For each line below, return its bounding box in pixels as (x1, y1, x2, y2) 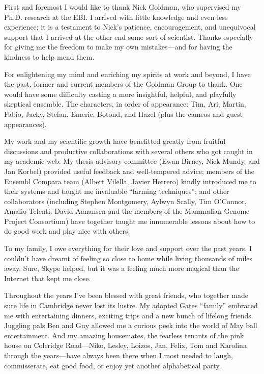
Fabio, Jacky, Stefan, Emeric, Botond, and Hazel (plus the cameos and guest (4, 108, 243, 119)
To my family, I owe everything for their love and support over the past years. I (4, 243, 252, 254)
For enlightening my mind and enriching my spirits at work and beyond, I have (4, 68, 251, 79)
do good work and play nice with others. (4, 226, 130, 236)
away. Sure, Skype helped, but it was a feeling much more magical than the (4, 263, 239, 273)
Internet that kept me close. (4, 272, 91, 283)
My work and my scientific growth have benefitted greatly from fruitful (4, 136, 226, 146)
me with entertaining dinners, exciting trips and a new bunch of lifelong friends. (4, 310, 253, 320)
